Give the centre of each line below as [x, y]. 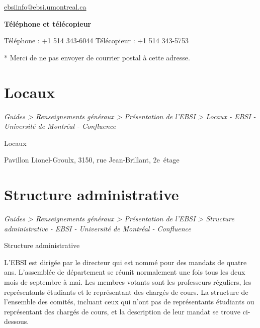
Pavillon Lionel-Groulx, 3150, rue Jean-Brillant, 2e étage [92, 160]
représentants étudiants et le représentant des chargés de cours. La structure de [126, 292]
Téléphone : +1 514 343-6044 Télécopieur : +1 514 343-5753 [97, 40]
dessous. [17, 321]
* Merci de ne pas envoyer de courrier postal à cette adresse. [97, 57]
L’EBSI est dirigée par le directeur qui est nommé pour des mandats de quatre [125, 262]
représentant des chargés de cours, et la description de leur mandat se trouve [122, 311]
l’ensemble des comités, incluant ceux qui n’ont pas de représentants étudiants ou [129, 302]
